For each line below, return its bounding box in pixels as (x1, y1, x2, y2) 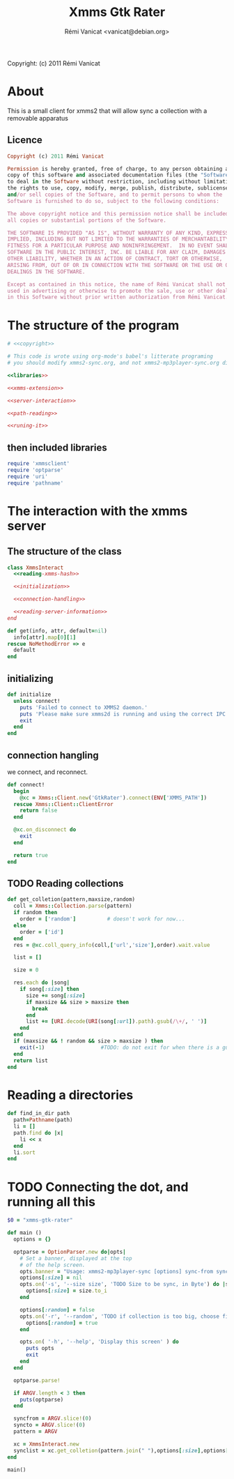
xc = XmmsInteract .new (13, 1441, 79, 1448)
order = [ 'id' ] (19, 928, 64, 935)
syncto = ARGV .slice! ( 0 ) (13, 1422, 86, 1429)
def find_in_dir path (7, 1110, 70, 1117)
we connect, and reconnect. (7, 768, 88, 776)
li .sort (13, 1148, 36, 1156)
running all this (7, 1194, 96, 1210)
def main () (7, 1229, 42, 1236)
